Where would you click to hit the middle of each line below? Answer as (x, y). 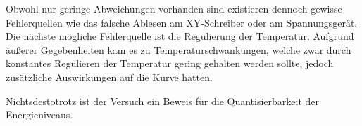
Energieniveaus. (39, 114)
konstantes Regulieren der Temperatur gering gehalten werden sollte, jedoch (170, 63)
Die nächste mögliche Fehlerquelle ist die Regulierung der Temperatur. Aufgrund (180, 36)
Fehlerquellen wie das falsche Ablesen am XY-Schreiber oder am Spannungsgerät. (182, 22)
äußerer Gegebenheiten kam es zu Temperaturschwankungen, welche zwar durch (179, 49)
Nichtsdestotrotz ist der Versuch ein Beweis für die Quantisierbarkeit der (163, 100)
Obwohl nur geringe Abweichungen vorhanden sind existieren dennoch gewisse (174, 8)
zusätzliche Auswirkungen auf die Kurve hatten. (109, 77)
